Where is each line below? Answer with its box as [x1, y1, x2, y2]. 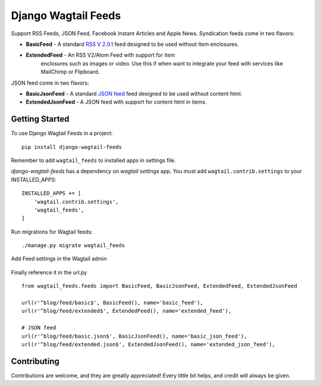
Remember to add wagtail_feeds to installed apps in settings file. [11, 157, 177, 164]
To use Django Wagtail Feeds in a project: [11, 130, 113, 137]
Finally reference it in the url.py [11, 269, 87, 276]
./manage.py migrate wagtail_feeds [21, 242, 125, 249]
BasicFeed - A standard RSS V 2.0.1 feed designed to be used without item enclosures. [26, 41, 239, 48]
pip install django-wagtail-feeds [21, 144, 122, 150]
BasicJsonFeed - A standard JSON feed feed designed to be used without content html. [26, 90, 243, 97]
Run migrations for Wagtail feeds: [11, 228, 93, 235]
